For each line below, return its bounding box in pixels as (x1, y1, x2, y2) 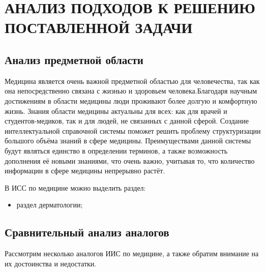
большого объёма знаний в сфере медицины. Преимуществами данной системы (5, 135, 251, 146)
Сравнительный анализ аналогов (5, 224, 169, 240)
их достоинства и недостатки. (5, 258, 97, 268)
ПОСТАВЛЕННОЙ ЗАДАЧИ (5, 17, 193, 38)
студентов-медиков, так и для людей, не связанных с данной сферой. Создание (5, 115, 249, 126)
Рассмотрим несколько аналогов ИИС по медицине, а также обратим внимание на (5, 248, 259, 259)
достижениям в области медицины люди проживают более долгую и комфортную (5, 95, 257, 106)
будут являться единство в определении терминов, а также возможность (5, 145, 228, 156)
